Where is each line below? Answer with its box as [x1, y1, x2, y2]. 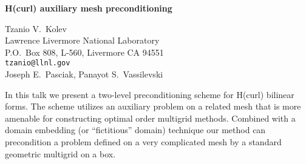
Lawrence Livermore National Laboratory [5, 34, 160, 47]
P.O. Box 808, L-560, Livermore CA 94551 [5, 45, 164, 58]
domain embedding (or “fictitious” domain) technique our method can [5, 123, 266, 136]
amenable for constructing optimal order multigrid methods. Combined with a [5, 111, 296, 124]
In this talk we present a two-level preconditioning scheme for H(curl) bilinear [5, 88, 294, 100]
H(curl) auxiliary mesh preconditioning [5, 2, 172, 14]
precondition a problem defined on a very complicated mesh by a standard [5, 136, 282, 148]
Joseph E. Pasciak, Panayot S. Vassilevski [5, 68, 163, 80]
